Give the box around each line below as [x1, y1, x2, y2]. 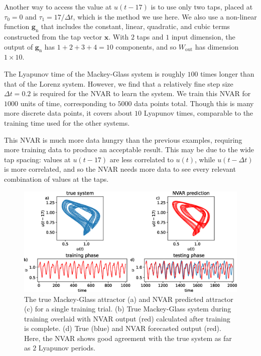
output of [4, 41, 33, 52]
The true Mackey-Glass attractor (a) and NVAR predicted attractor [24, 293, 233, 304]
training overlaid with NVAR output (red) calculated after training [24, 313, 230, 323]
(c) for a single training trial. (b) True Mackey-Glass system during [24, 303, 231, 314]
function [4, 21, 30, 32]
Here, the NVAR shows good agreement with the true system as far [24, 332, 232, 343]
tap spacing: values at [4, 154, 71, 164]
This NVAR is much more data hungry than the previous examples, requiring [4, 134, 242, 145]
